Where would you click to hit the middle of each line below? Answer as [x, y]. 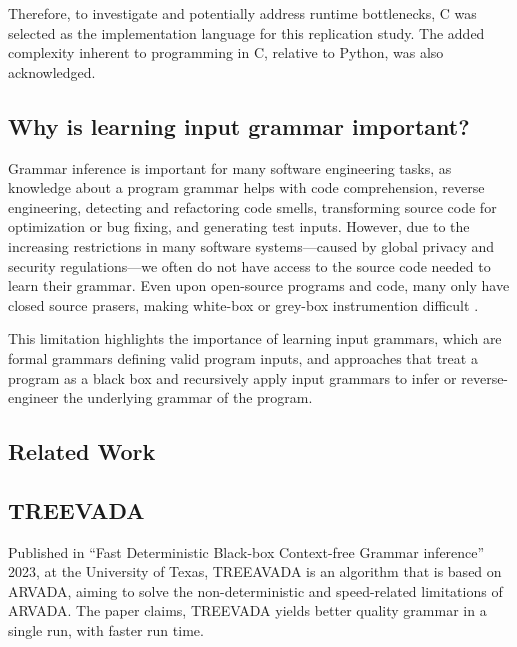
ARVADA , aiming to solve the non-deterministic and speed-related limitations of [255, 590]
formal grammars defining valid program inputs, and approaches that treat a [243, 357]
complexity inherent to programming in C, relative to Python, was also [226, 52]
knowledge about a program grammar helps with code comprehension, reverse [246, 187]
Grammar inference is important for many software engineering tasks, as [230, 167]
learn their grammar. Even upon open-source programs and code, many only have [259, 285]
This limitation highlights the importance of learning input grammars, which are [255, 338]
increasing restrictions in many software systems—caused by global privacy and [251, 245]
